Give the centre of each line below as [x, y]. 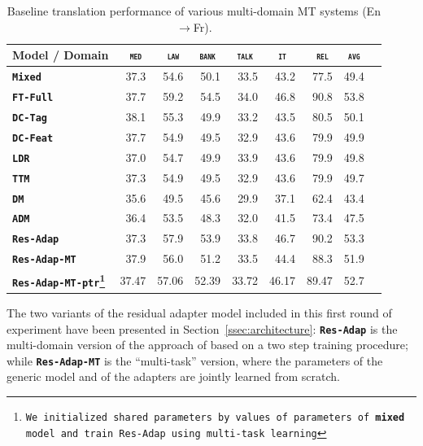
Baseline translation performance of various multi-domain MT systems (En [194, 11]
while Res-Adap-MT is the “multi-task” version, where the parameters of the [195, 360]
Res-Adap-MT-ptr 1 [59, 280]
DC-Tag [30, 118]
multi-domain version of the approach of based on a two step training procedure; [207, 345]
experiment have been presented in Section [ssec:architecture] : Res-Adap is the [202, 328]
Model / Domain [61, 55]
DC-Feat [33, 138]
